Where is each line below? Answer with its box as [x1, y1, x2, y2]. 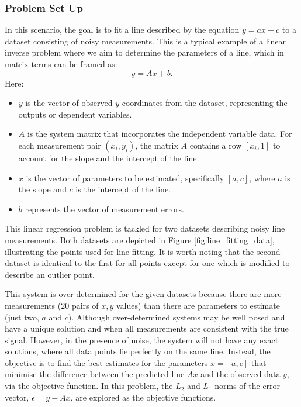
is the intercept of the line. [75, 183, 171, 195]
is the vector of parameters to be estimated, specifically [26, 171, 224, 184]
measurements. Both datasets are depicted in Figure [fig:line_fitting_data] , [5, 233, 275, 246]
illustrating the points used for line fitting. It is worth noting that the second [5, 245, 281, 257]
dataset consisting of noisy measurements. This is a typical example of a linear [5, 35, 286, 47]
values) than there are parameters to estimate [116, 299, 280, 311]
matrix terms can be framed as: [5, 58, 117, 70]
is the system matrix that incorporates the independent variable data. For [27, 127, 292, 140]
